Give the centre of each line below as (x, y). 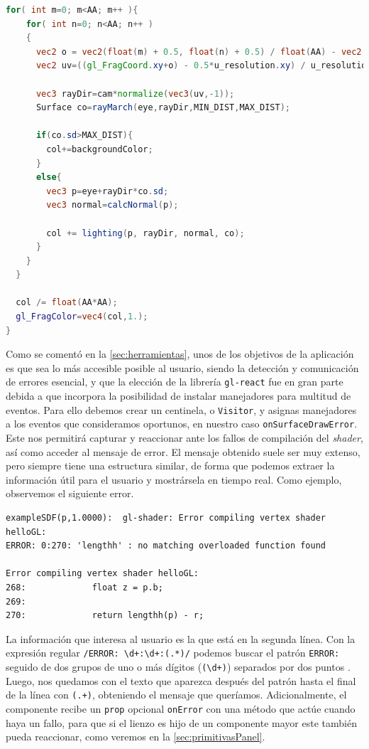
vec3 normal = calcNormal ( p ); (112, 205)
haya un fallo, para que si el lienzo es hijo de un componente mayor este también (181, 722)
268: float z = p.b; (84, 587)
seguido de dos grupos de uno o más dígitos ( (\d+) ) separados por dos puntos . (178, 666)
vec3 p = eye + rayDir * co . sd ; (108, 191)
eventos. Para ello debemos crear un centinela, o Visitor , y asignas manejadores (181, 409)
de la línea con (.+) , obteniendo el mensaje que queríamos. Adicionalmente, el (176, 695)
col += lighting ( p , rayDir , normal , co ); (145, 233)
